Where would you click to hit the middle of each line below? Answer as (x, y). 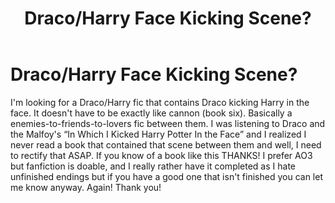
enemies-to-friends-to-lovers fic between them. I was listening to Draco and (168, 123)
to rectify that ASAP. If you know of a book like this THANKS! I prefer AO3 (161, 155)
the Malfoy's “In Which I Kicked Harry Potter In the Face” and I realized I (158, 134)
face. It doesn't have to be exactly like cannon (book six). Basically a (151, 113)
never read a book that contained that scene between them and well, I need (166, 144)
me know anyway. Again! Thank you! (86, 187)
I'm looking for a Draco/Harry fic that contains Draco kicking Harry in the (160, 102)
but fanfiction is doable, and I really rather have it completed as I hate (153, 166)
